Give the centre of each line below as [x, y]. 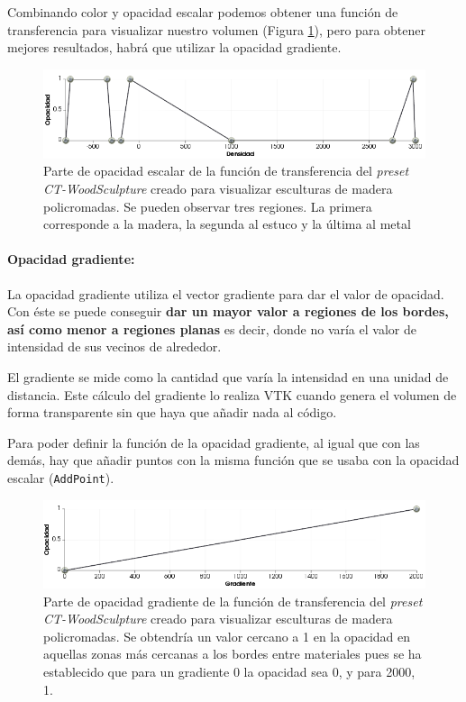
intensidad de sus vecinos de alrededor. [114, 346]
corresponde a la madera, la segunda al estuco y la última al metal [227, 224]
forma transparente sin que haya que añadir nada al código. [172, 412]
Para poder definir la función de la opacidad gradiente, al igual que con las [214, 442]
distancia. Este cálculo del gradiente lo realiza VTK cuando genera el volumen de [232, 394]
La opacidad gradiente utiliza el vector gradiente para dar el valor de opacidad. [226, 293]
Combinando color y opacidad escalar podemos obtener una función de [203, 12]
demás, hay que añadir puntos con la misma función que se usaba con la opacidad [233, 460]
